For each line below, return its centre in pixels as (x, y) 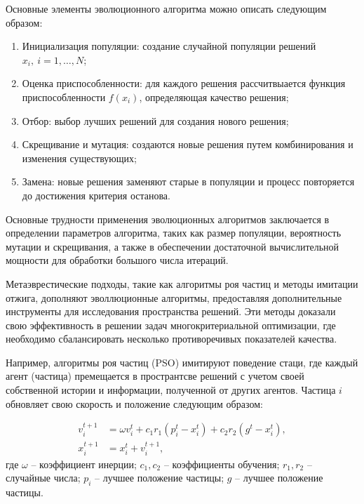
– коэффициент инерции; (84, 464)
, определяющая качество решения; (214, 97)
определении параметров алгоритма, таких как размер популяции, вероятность (174, 233)
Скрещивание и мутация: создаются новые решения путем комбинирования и (188, 144)
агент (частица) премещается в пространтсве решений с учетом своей (155, 376)
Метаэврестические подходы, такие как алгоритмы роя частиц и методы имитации (182, 283)
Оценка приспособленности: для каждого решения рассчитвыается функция (184, 83)
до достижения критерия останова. (96, 195)
